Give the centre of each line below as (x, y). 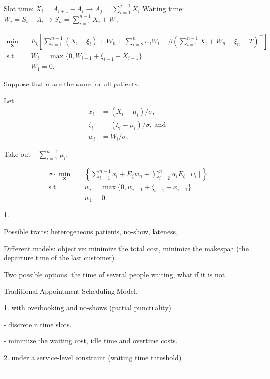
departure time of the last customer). (60, 258)
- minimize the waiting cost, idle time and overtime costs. (91, 341)
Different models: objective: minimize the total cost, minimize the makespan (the (126, 248)
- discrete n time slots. (38, 324)
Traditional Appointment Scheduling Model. (71, 291)
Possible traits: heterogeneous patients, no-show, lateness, (91, 231)
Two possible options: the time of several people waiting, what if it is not (115, 274)
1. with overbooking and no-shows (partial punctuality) (88, 307)
